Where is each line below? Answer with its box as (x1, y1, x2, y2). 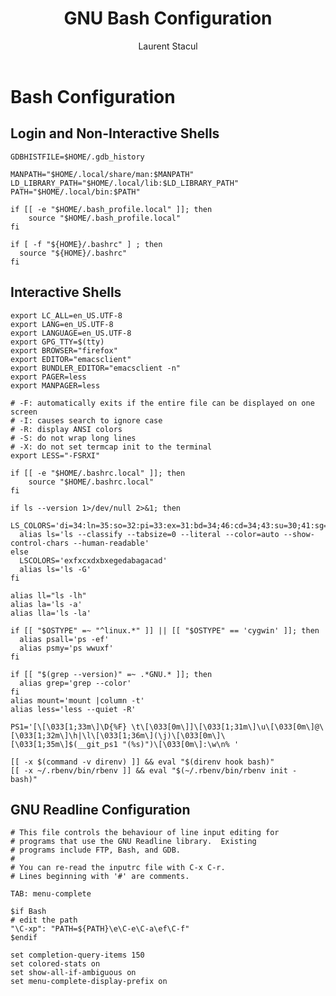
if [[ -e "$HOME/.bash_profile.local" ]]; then (10, 204, 213, 214)
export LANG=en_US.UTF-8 (10, 319, 114, 329)
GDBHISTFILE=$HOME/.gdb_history (10, 152, 145, 162)
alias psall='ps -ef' (19, 634, 110, 644)
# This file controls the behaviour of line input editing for (10, 828, 280, 838)
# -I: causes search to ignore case (10, 415, 163, 426)
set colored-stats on (10, 959, 101, 969)
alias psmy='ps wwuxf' (19, 643, 114, 653)
